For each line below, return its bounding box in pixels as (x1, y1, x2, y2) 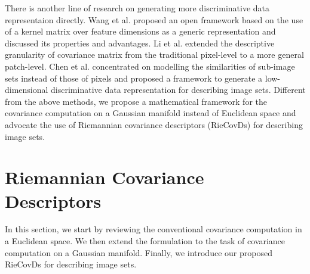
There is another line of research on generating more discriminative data (5, 2, 270, 14)
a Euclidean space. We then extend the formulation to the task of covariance (5, 235, 286, 247)
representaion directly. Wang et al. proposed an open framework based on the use (5, 13, 303, 26)
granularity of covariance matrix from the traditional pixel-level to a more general (5, 48, 304, 61)
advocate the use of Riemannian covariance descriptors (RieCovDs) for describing (5, 118, 303, 130)
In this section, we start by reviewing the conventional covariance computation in (5, 223, 302, 235)
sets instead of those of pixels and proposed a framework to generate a (5, 71, 263, 84)
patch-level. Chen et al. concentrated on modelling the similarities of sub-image (5, 60, 295, 72)
